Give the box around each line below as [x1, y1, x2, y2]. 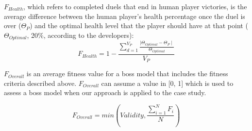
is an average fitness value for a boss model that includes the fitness [26, 68, 228, 79]
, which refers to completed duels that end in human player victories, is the [23, 1, 247, 11]
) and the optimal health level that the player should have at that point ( [30, 20, 248, 31]
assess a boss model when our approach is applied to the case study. [4, 87, 206, 98]
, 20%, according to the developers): [27, 30, 134, 40]
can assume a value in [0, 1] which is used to [101, 78, 234, 88]
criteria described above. [4, 78, 77, 88]
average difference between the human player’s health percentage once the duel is [4, 11, 245, 21]
